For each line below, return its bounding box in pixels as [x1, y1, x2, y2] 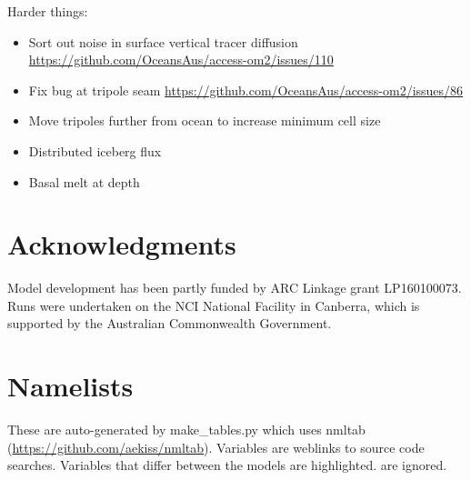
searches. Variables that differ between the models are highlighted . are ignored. [7, 455, 447, 475]
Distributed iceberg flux [28, 141, 162, 160]
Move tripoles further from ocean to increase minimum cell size [28, 111, 381, 130]
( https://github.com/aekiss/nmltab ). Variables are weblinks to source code [7, 437, 425, 456]
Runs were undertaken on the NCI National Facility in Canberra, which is [7, 295, 420, 315]
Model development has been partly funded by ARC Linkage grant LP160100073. [7, 278, 462, 297]
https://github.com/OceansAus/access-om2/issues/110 [28, 50, 334, 69]
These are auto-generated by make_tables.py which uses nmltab [7, 420, 366, 439]
